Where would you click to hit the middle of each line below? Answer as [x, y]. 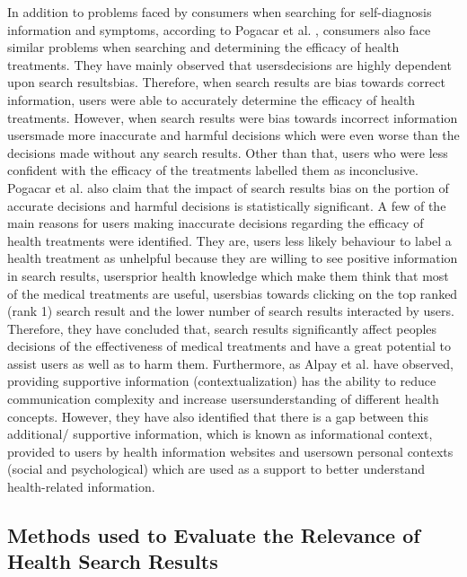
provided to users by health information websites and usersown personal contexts [230, 451]
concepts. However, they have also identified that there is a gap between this [218, 416]
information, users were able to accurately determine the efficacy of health [211, 99]
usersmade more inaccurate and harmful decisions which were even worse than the [233, 135]
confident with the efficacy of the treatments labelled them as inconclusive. [213, 170]
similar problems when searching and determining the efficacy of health [203, 47]
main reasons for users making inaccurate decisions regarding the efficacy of [216, 223]
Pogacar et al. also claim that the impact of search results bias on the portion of [228, 187]
